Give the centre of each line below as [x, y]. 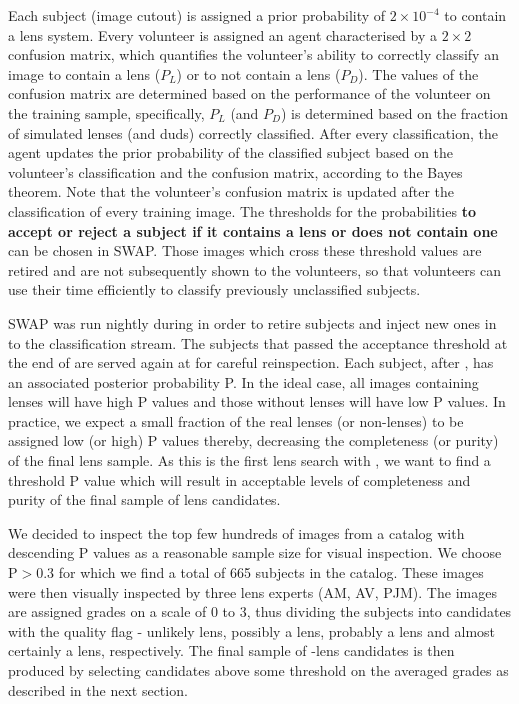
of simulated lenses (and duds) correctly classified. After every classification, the [253, 132]
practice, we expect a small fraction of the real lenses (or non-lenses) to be [236, 420]
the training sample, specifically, [106, 112]
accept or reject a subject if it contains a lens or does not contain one [253, 230]
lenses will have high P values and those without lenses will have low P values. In [257, 401]
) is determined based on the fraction [394, 112]
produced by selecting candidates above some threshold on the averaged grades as [258, 670]
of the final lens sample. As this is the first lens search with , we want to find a [249, 460]
